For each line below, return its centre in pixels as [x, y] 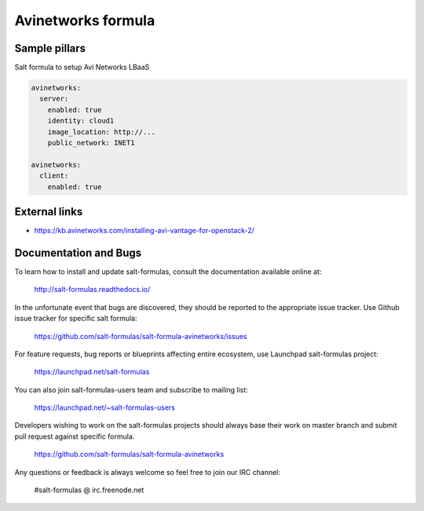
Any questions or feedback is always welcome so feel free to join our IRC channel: [148, 472]
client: [54, 176]
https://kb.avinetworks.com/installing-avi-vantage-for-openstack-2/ [144, 231]
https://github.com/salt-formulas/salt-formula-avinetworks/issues [141, 336]
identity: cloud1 [81, 121]
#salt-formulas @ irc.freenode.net [89, 490]
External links [49, 212]
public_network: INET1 [91, 142]
